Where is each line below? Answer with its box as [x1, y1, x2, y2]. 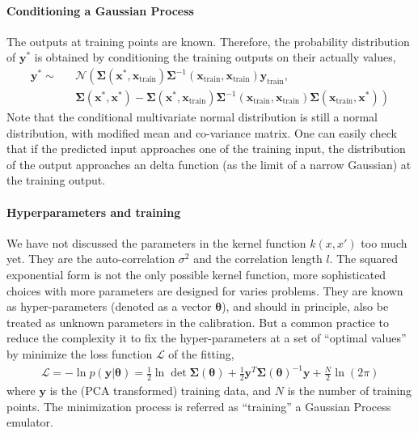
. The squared [329, 250, 399, 267]
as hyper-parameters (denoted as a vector [6, 298, 212, 315]
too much [361, 234, 407, 251]
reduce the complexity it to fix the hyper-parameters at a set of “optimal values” [6, 329, 407, 346]
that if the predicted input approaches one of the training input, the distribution [6, 140, 406, 157]
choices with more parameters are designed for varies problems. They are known [6, 282, 403, 299]
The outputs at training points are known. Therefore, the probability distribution [6, 32, 410, 49]
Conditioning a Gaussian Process [6, 2, 194, 19]
